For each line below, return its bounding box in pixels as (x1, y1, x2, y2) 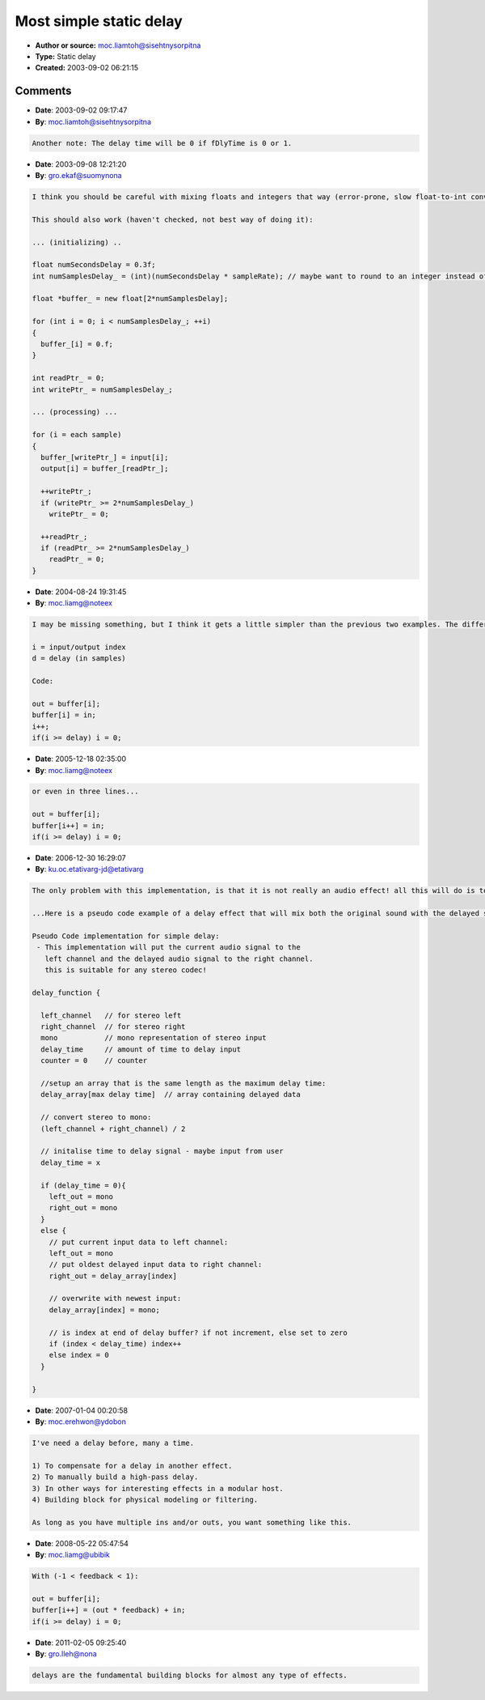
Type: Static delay (35, 51, 96, 61)
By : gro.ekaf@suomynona (35, 170, 122, 180)
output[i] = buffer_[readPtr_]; (40, 464, 169, 474)
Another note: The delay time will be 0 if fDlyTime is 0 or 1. (32, 138, 293, 147)
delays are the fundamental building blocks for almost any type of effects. (32, 1670, 348, 1680)
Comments (15, 84, 72, 98)
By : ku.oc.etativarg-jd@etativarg (35, 865, 144, 874)
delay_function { (32, 988, 101, 997)
